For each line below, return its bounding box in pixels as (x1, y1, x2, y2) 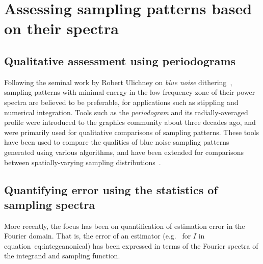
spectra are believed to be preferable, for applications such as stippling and (4, 96, 239, 107)
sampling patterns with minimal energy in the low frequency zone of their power (4, 87, 255, 97)
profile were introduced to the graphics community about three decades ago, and (4, 117, 256, 127)
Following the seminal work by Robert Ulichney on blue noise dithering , (4, 76, 232, 87)
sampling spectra (4, 196, 95, 212)
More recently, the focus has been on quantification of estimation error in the (4, 220, 245, 231)
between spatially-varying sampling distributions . (4, 156, 161, 167)
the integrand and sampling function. (4, 250, 120, 261)
